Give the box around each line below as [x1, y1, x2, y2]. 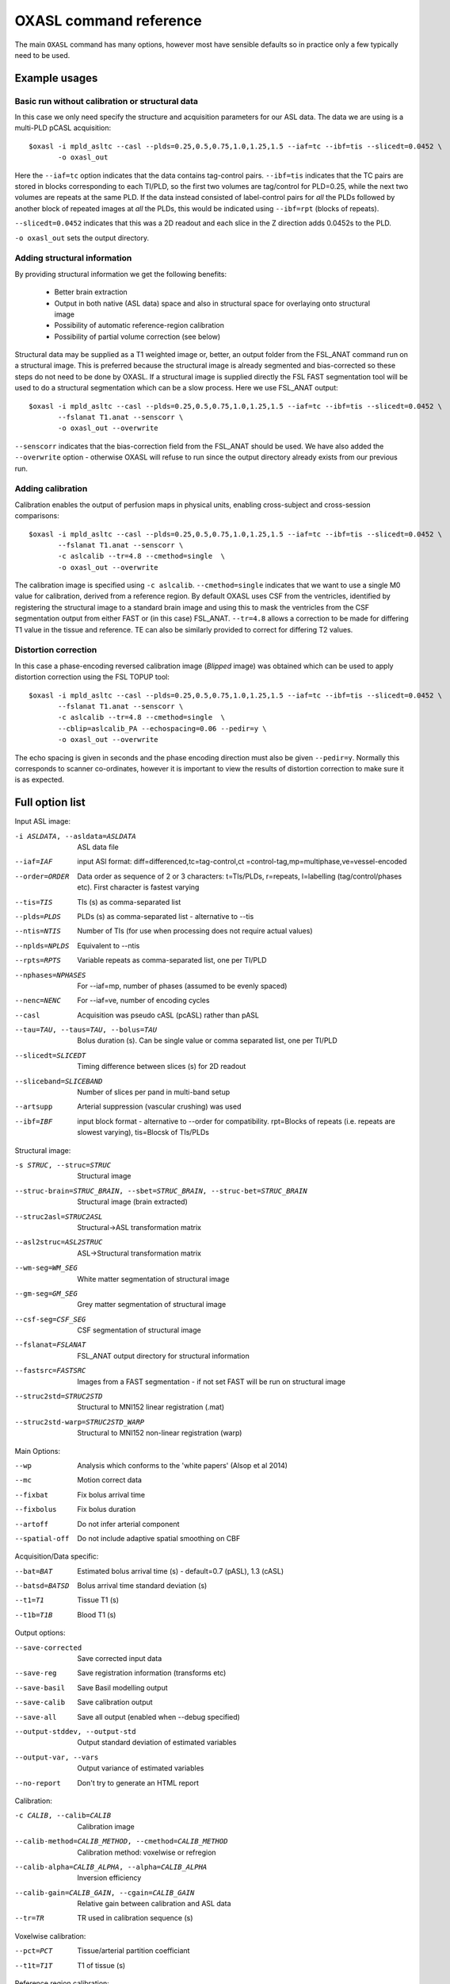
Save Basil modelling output [77, 1682, 168, 1692]
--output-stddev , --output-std [14, 1727, 136, 1736]
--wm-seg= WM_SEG [14, 1263, 78, 1273]
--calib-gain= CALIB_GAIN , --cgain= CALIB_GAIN [14, 1888, 195, 1897]
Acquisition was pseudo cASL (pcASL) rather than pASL [77, 1010, 259, 1020]
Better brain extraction [54, 287, 128, 297]
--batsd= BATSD [14, 1582, 70, 1590]
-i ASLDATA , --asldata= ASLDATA [14, 832, 136, 840]
